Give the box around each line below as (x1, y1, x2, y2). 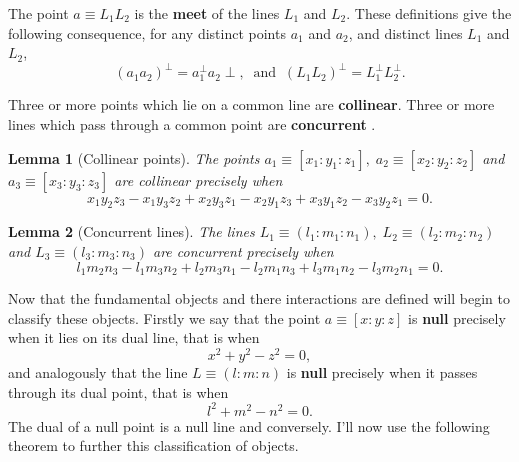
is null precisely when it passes (286, 361, 478, 382)
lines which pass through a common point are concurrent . (8, 114, 376, 135)
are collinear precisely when (114, 169, 283, 190)
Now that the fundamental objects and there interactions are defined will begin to (8, 288, 510, 309)
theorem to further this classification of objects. (8, 435, 299, 456)
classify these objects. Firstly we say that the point (8, 307, 321, 328)
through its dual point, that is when (8, 381, 229, 402)
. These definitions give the (346, 3, 512, 23)
